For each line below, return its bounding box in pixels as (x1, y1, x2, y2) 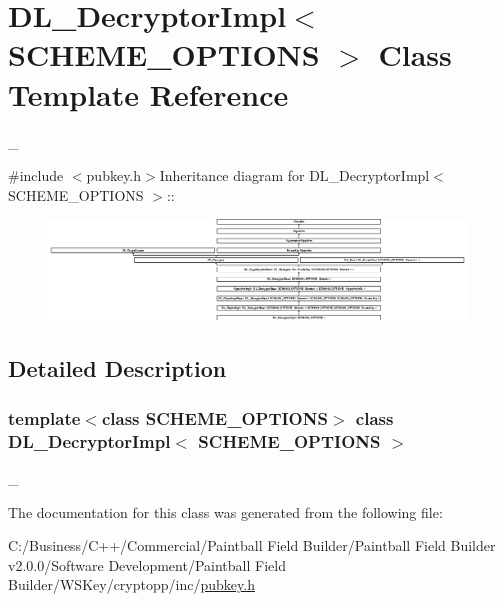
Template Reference (8, 73, 289, 114)
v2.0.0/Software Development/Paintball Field (8, 554, 286, 575)
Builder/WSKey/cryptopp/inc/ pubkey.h (8, 574, 255, 595)
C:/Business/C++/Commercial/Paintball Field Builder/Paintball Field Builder (8, 535, 496, 556)
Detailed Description (8, 353, 227, 384)
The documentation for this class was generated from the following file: (8, 501, 443, 522)
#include (8, 165, 64, 186)
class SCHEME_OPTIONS (101, 405, 328, 430)
